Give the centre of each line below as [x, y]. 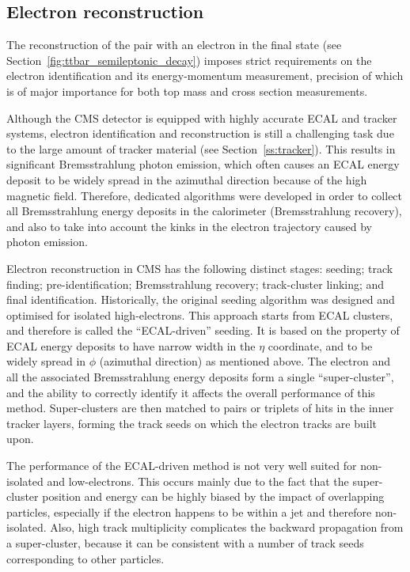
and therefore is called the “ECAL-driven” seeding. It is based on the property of [203, 330]
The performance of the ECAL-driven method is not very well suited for [182, 466]
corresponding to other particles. [85, 558]
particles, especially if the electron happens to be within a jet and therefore [189, 511]
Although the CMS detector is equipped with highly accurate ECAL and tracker [202, 117]
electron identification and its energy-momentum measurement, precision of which [205, 76]
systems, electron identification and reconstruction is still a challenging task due [200, 133]
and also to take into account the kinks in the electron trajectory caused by [189, 226]
